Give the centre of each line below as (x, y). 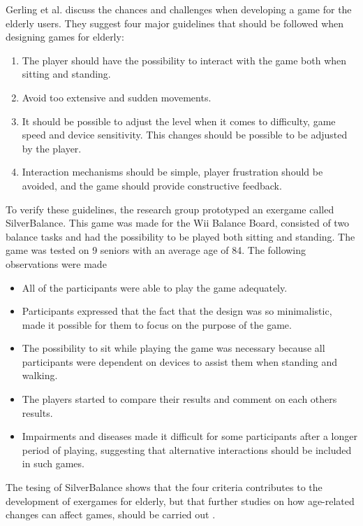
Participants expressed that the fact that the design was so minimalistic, (177, 311)
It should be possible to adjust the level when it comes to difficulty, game (179, 121)
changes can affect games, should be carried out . (111, 514)
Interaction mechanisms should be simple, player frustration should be (172, 172)
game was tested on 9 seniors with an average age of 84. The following (156, 250)
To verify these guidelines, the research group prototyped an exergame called (170, 209)
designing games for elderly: (65, 37)
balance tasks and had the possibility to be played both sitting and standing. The (180, 236)
